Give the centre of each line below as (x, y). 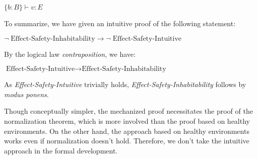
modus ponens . (26, 94)
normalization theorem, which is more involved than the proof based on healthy (127, 121)
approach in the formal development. (61, 150)
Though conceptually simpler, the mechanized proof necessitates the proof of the (128, 111)
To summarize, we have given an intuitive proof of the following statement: (120, 23)
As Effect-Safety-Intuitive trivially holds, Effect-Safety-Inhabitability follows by (125, 84)
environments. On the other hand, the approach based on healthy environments (127, 131)
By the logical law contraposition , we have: (70, 54)
